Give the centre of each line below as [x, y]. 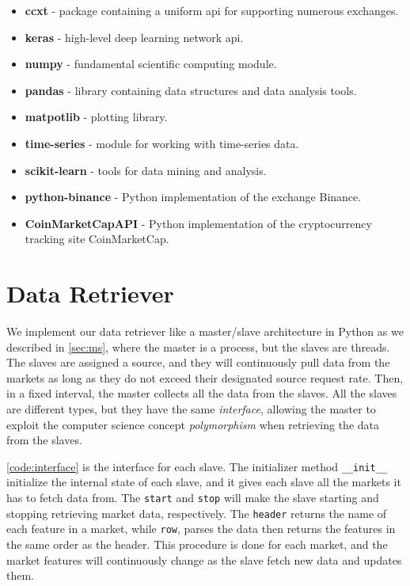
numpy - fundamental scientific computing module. [151, 64]
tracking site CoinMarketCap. [97, 239]
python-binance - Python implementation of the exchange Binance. [193, 197]
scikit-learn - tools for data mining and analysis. [146, 170]
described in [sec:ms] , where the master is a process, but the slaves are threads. [198, 346]
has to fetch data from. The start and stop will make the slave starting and [193, 498]
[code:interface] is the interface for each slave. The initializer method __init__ [197, 466]
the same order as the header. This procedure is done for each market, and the [197, 544]
